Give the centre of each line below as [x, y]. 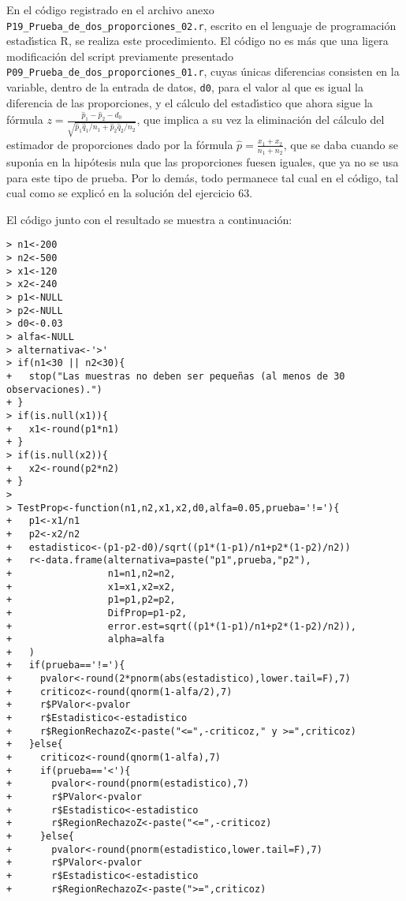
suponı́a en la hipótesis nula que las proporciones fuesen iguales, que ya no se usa [203, 162]
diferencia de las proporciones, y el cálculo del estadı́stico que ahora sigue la [190, 102]
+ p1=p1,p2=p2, [91, 600]
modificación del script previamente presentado [120, 56]
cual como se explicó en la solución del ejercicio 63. [130, 193]
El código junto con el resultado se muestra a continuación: [149, 219]
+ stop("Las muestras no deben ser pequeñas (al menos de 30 [176, 377]
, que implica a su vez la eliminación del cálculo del [261, 120]
